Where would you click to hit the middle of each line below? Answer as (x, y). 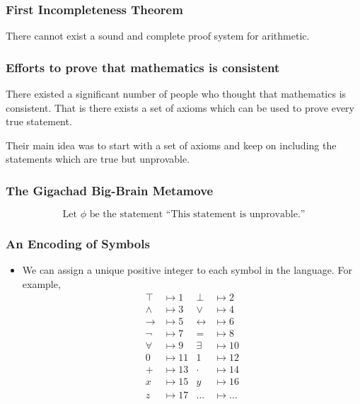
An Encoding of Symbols (78, 244)
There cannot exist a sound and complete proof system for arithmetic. (158, 36)
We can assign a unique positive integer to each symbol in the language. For (187, 270)
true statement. (39, 121)
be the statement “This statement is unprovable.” (197, 215)
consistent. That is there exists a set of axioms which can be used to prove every (180, 107)
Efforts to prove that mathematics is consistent (143, 67)
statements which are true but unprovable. (98, 159)
